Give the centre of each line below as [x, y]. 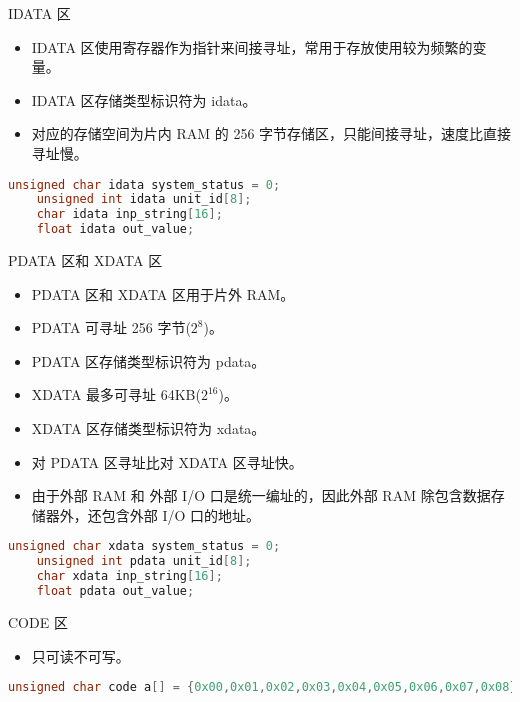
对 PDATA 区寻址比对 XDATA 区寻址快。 [167, 461]
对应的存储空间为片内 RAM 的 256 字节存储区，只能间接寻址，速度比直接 [271, 133]
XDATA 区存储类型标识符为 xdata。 [148, 428]
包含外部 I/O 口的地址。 [181, 514]
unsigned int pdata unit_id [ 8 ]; [144, 561]
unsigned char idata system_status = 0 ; [144, 184]
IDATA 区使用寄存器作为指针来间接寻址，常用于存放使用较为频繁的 [252, 46]
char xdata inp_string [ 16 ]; [129, 576]
